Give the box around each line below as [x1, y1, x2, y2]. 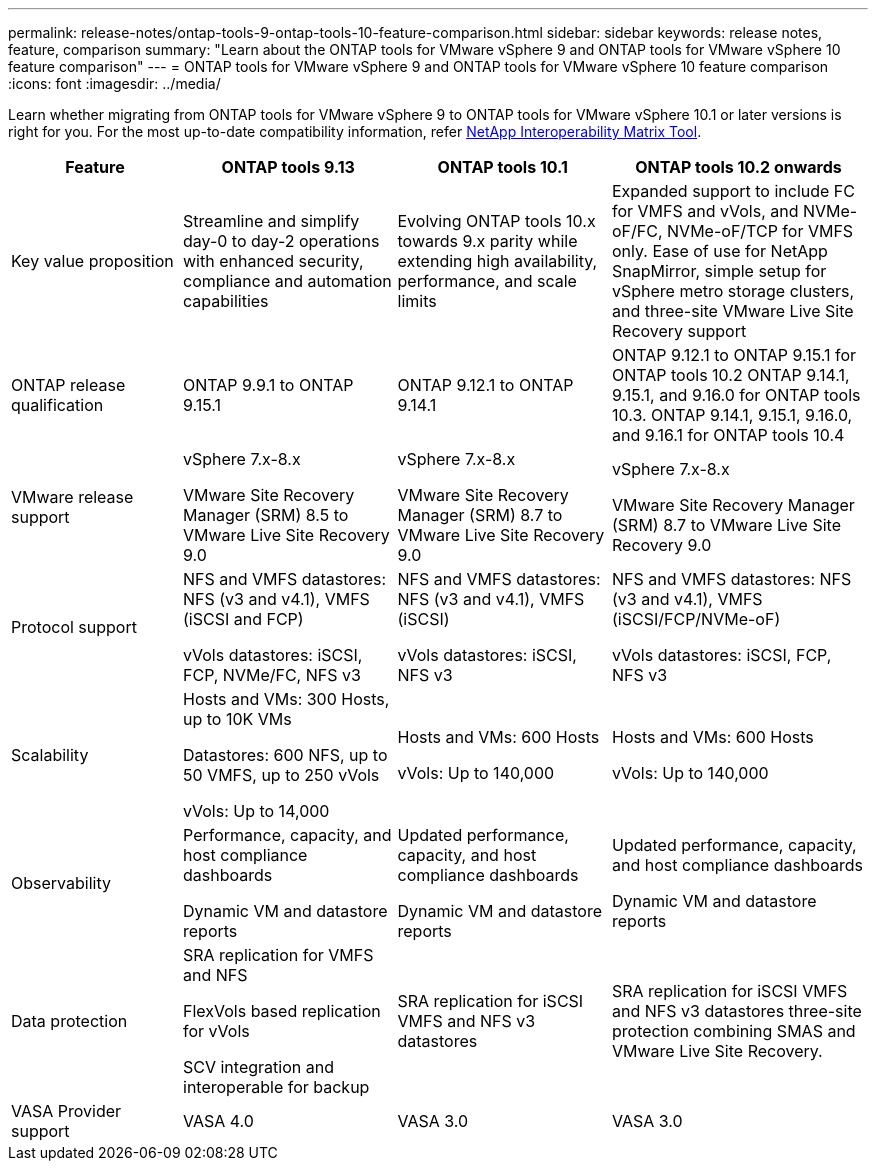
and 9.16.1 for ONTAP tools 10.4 [612, 425, 845, 445]
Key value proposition [11, 251, 174, 271]
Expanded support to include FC [612, 181, 855, 201]
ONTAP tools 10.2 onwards [635, 157, 842, 177]
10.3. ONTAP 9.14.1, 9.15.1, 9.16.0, [612, 405, 853, 425]
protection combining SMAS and [612, 1021, 856, 1041]
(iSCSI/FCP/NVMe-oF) [612, 609, 781, 629]
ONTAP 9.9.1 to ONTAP [183, 375, 354, 395]
